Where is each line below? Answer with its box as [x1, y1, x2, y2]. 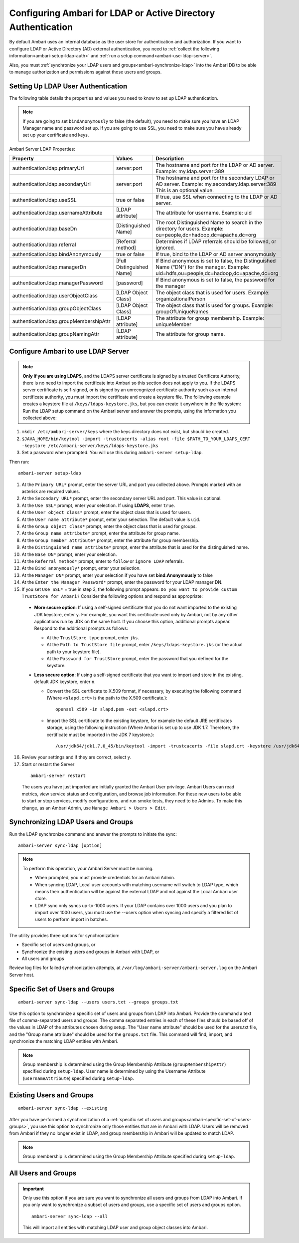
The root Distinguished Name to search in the [155, 219, 262, 226]
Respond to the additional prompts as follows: [34, 625, 128, 631]
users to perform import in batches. [35, 916, 108, 923]
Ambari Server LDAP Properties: [9, 146, 76, 152]
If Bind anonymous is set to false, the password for [155, 276, 275, 283]
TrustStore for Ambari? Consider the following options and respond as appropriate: [21, 593, 203, 599]
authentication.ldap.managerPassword [12, 279, 103, 286]
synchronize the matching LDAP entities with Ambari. [9, 1038, 119, 1044]
